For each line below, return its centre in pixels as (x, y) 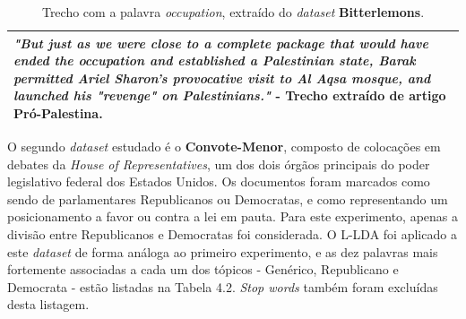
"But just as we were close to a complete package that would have (221, 43)
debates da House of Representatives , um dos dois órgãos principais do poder (219, 164)
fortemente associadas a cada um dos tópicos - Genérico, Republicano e (203, 269)
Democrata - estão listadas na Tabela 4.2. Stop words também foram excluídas (223, 286)
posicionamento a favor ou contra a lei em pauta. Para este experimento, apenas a (233, 216)
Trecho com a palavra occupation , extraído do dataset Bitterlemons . (233, 12)
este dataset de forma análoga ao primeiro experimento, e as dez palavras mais (223, 251)
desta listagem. (48, 304)
